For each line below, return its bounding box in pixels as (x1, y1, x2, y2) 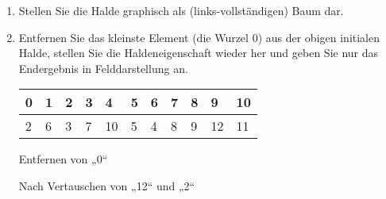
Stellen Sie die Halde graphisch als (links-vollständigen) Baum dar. (18, 2, 344, 18)
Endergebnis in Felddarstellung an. (18, 59, 188, 76)
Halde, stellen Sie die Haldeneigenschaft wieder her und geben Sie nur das (18, 44, 379, 61)
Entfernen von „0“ (18, 151, 108, 167)
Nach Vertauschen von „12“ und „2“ (18, 177, 195, 193)
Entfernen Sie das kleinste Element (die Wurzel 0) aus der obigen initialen (18, 29, 380, 45)
